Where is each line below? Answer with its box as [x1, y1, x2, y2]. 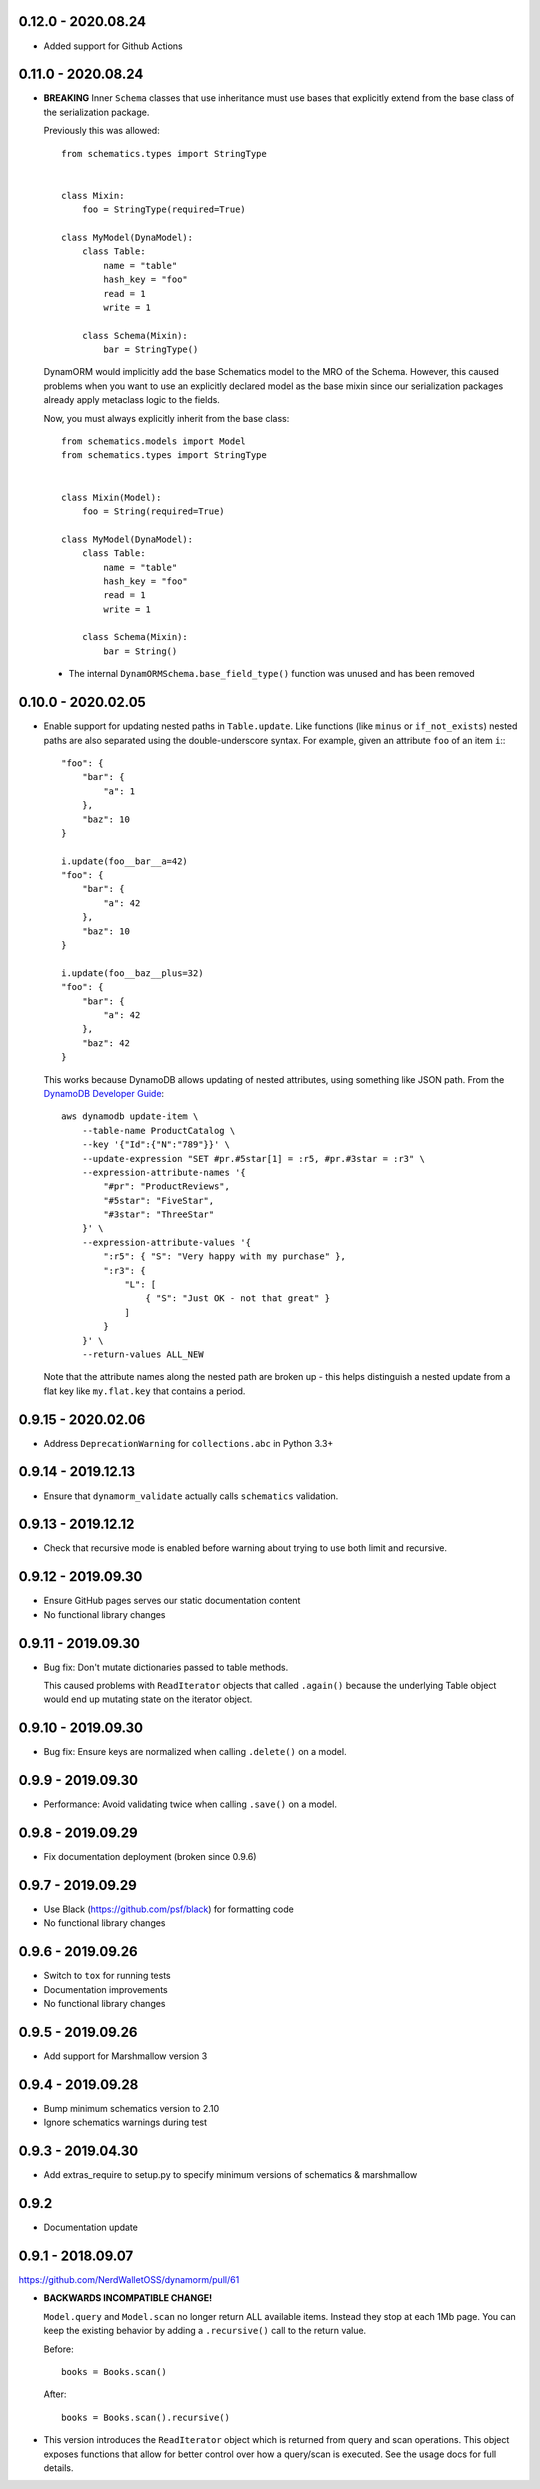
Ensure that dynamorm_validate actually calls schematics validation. [43, 1490, 339, 1502]
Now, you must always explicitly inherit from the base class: [43, 412, 290, 424]
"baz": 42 [81, 1037, 130, 1049]
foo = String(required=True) [81, 505, 225, 517]
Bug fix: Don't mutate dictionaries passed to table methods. [43, 1661, 289, 1673]
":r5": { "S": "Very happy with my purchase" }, [103, 1251, 347, 1262]
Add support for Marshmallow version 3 [43, 2050, 208, 2062]
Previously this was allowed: [43, 125, 160, 137]
